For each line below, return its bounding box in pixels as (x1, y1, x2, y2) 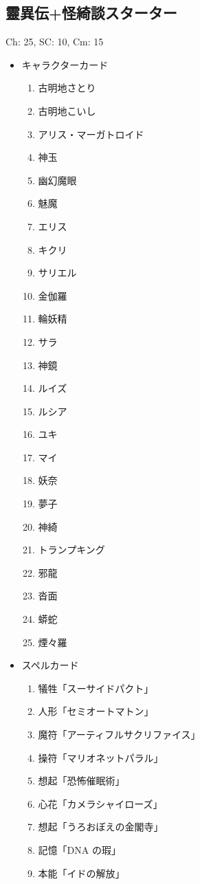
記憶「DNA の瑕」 (38, 842, 121, 857)
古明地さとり (38, 80, 96, 95)
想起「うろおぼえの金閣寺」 (38, 819, 164, 834)
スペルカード (21, 658, 79, 672)
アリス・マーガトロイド (38, 126, 144, 141)
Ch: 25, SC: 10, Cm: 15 (5, 34, 104, 49)
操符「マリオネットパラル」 (38, 750, 164, 764)
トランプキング (38, 542, 105, 557)
